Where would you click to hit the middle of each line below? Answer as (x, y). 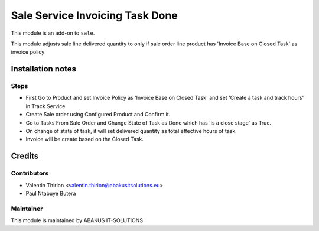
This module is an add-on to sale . (53, 33)
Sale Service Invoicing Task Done (95, 15)
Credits (25, 156)
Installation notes (44, 69)
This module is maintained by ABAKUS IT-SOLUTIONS (77, 220)
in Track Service (45, 106)
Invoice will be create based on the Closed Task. (85, 139)
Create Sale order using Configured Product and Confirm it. (98, 115)
